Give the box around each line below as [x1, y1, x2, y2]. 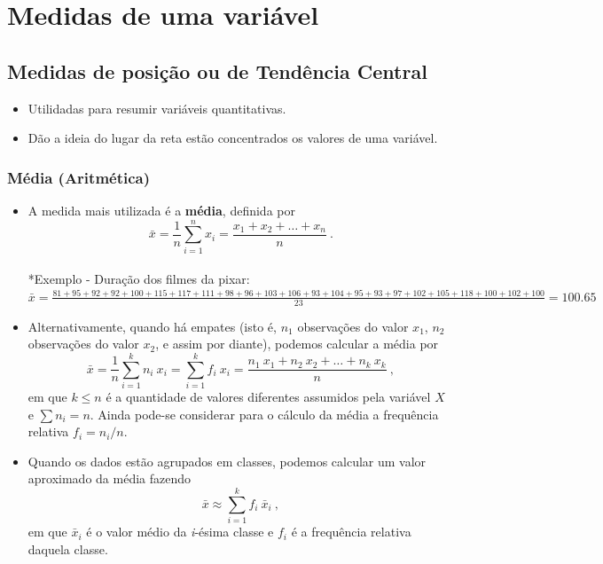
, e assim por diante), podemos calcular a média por [155, 334, 439, 353]
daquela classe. [27, 539, 108, 558]
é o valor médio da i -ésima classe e [86, 522, 274, 541]
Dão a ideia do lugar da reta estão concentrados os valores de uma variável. [27, 129, 438, 147]
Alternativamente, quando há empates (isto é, [27, 317, 277, 335]
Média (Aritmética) [7, 166, 151, 188]
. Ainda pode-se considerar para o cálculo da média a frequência [90, 404, 439, 423]
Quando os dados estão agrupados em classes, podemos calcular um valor [27, 451, 427, 470]
